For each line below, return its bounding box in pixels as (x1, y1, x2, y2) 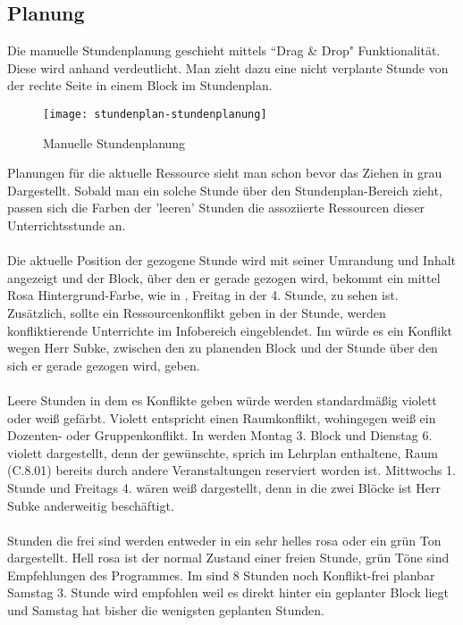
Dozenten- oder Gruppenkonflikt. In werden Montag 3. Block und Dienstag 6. (7, 426, 433, 445)
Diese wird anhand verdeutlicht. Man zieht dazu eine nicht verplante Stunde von (7, 58, 449, 77)
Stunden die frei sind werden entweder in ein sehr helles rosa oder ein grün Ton (7, 530, 442, 549)
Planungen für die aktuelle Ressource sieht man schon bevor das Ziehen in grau (7, 163, 442, 182)
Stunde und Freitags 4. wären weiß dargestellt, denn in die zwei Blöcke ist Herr (7, 478, 441, 496)
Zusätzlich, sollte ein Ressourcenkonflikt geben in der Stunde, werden (7, 303, 386, 321)
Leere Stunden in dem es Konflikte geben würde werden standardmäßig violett (7, 390, 437, 409)
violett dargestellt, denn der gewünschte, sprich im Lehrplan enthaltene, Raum (7, 443, 438, 462)
